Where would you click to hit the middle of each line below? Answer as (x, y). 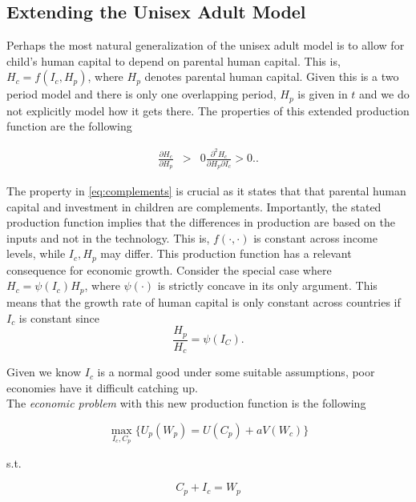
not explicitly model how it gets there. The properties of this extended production (208, 110)
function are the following (69, 126)
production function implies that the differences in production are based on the (201, 222)
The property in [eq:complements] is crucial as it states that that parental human (206, 191)
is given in (323, 94)
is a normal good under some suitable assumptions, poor (236, 372)
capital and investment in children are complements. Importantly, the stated (194, 206)
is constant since (59, 317)
